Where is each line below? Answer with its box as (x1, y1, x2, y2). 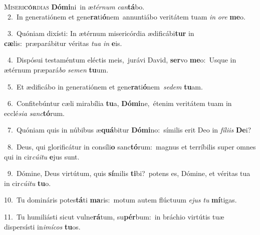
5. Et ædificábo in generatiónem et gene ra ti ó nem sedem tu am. (7, 81, 203, 91)
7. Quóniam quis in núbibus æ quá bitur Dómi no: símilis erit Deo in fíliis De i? (7, 124, 251, 135)
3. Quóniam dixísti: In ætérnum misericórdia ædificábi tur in (7, 28, 194, 38)
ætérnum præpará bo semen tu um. (4, 64, 109, 74)
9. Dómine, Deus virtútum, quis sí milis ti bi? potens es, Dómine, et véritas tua (7, 168, 250, 178)
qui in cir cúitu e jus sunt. (4, 151, 80, 161)
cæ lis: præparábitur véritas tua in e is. (4, 37, 122, 48)
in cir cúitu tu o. (4, 177, 51, 188)
